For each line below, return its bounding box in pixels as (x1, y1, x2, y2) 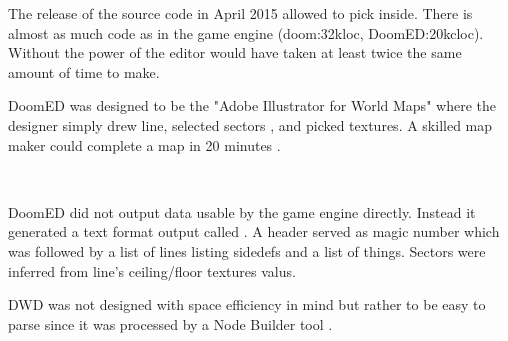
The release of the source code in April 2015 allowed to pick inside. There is (8, 3, 473, 23)
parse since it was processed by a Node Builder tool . (8, 313, 333, 334)
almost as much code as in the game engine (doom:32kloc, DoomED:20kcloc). (8, 22, 484, 43)
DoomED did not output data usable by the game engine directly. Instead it (8, 201, 476, 222)
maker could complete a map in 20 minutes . (8, 134, 281, 155)
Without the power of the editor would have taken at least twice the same (8, 42, 462, 63)
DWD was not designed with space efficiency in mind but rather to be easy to (8, 294, 486, 315)
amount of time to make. (8, 61, 160, 82)
